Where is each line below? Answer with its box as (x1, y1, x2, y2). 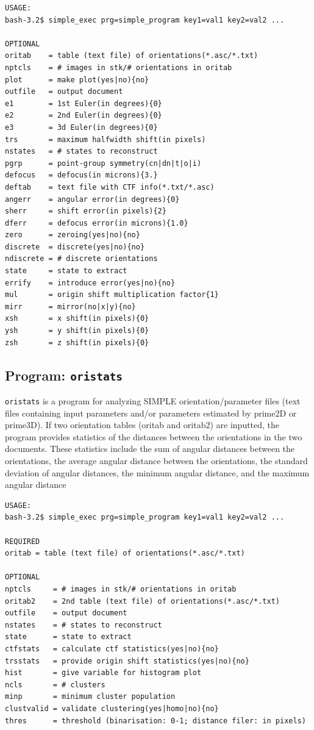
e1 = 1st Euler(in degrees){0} (5, 99, 162, 108)
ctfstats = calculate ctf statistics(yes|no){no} (5, 644, 219, 653)
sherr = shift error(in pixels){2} (5, 207, 166, 216)
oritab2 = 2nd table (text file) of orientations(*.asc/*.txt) (5, 596, 280, 606)
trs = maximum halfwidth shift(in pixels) (5, 135, 206, 144)
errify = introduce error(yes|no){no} (5, 278, 176, 287)
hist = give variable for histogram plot (5, 668, 202, 678)
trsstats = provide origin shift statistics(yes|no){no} (5, 656, 249, 665)
